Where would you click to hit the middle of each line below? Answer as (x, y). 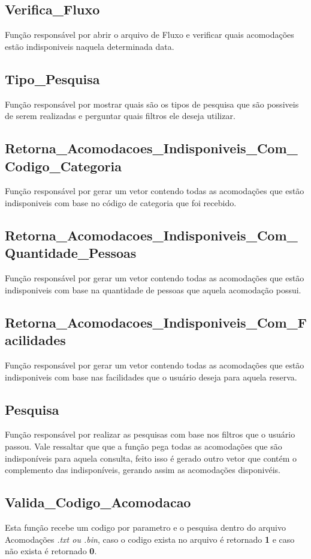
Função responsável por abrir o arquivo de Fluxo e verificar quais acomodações (150, 35)
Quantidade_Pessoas (71, 253)
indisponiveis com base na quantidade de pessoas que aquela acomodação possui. (153, 289)
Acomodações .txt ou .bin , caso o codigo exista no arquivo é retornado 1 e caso (150, 539)
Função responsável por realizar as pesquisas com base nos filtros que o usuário (150, 434)
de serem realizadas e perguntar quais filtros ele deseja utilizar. (120, 116)
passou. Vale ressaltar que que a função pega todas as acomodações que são (144, 446)
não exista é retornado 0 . (51, 551)
